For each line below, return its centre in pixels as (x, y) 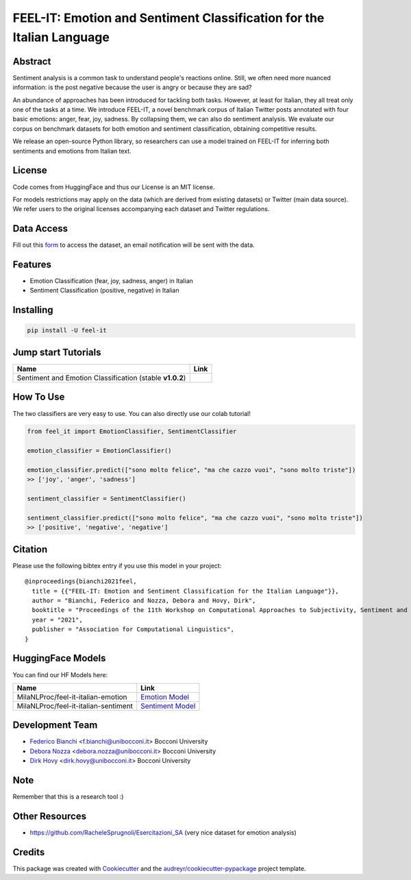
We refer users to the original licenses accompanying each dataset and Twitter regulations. (141, 209)
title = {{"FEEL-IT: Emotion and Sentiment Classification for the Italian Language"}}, (185, 591)
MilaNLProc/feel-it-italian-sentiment (75, 706)
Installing (33, 310)
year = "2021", (57, 620)
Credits (29, 852)
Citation (30, 549)
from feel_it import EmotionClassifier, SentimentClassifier (132, 431)
